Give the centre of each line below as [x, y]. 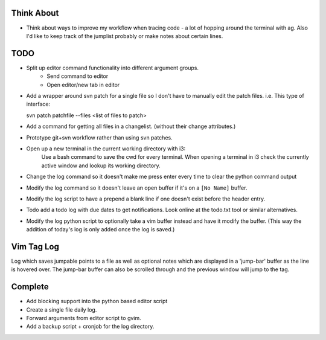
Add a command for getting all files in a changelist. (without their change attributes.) [131, 126]
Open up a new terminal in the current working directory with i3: [106, 149]
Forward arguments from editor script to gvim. [84, 318]
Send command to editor [78, 76]
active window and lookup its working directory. [101, 165]
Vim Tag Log [35, 247]
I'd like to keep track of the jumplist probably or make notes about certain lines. [125, 36]
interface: [38, 104]
